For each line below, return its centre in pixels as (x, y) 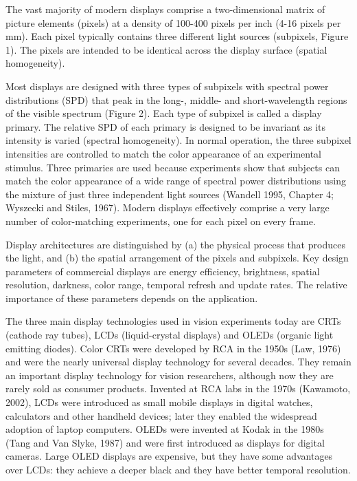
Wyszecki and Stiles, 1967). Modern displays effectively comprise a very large (168, 207)
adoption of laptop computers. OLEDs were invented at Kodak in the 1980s (165, 429)
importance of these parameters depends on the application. (132, 298)
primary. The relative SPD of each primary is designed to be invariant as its (166, 126)
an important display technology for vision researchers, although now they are (170, 375)
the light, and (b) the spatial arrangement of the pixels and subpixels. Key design (177, 258)
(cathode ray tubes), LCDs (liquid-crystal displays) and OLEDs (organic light (170, 335)
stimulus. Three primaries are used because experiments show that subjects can (173, 167)
